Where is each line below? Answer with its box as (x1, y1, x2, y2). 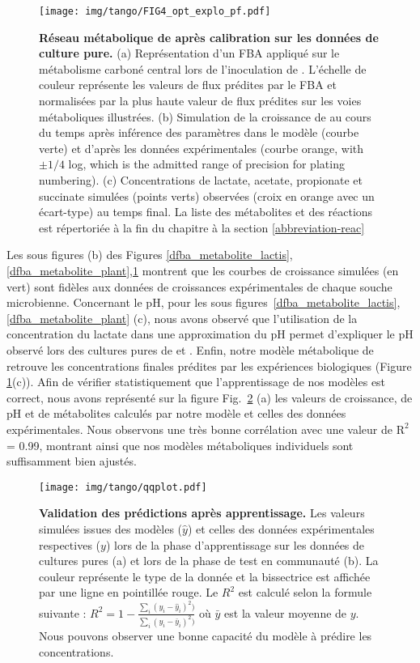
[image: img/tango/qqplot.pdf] (39, 481, 207, 493)
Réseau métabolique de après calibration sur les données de (39, 28, 379, 45)
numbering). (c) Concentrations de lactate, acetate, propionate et (39, 172, 363, 188)
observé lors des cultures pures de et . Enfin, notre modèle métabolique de (6, 341, 374, 358)
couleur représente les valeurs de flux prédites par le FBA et (39, 76, 337, 93)
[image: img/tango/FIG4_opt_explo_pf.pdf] (39, 6, 271, 17)
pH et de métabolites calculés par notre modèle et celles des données (6, 405, 346, 422)
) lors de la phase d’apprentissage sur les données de (105, 536, 365, 553)
